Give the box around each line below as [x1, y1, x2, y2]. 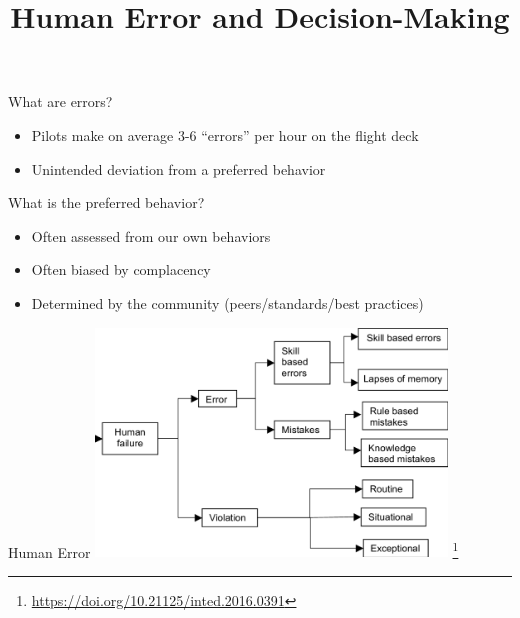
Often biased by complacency [31, 259, 211, 280]
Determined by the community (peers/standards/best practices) [31, 292, 424, 313]
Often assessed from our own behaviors [31, 225, 271, 246]
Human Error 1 [8, 538, 459, 562]
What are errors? [8, 91, 113, 112]
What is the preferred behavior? [8, 192, 205, 213]
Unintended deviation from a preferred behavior [31, 158, 326, 179]
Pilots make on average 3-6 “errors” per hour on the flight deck [31, 124, 419, 145]
